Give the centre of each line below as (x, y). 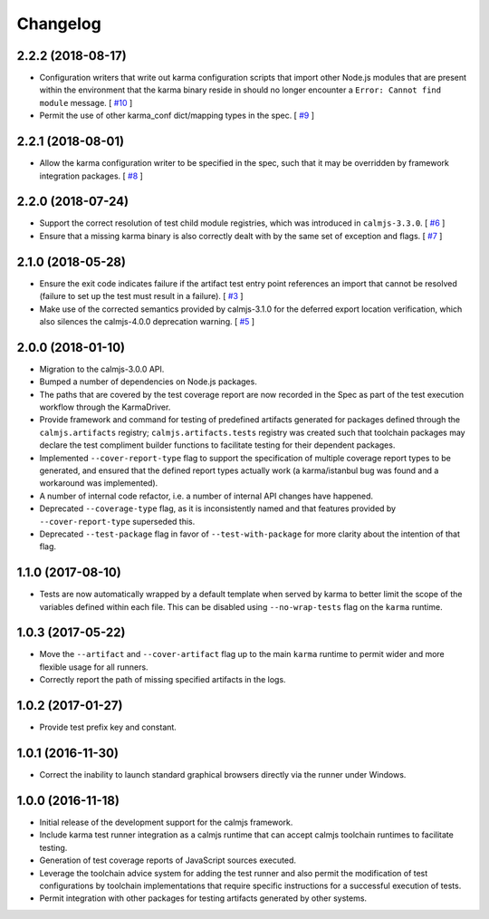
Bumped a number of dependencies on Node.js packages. (148, 382)
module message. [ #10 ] (86, 102)
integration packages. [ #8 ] (91, 176)
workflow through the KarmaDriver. (105, 407)
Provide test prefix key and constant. (108, 727)
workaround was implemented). (99, 483)
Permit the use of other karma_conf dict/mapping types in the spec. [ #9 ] (177, 116)
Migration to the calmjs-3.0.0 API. (102, 369)
